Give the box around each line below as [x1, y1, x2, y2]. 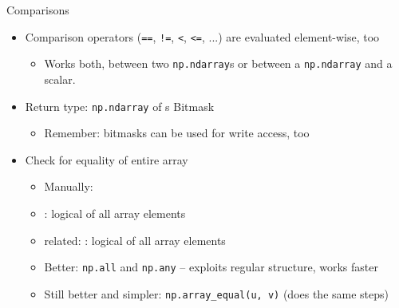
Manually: [44, 178, 93, 195]
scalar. [44, 70, 76, 87]
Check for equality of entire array [25, 151, 188, 168]
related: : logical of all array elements [44, 231, 226, 248]
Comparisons [6, 2, 69, 18]
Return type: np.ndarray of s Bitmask [25, 97, 215, 114]
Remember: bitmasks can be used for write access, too [44, 124, 310, 141]
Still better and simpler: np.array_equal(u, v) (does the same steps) [44, 285, 389, 302]
